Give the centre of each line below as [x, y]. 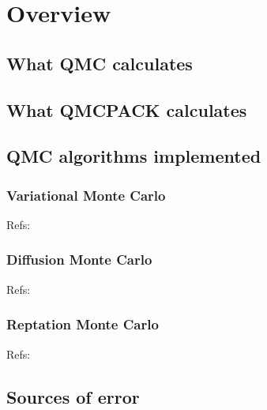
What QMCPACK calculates [127, 109]
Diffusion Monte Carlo [79, 260]
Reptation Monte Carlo [83, 324]
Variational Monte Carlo [86, 195]
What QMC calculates [100, 63]
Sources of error [73, 396]
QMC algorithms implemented [134, 156]
